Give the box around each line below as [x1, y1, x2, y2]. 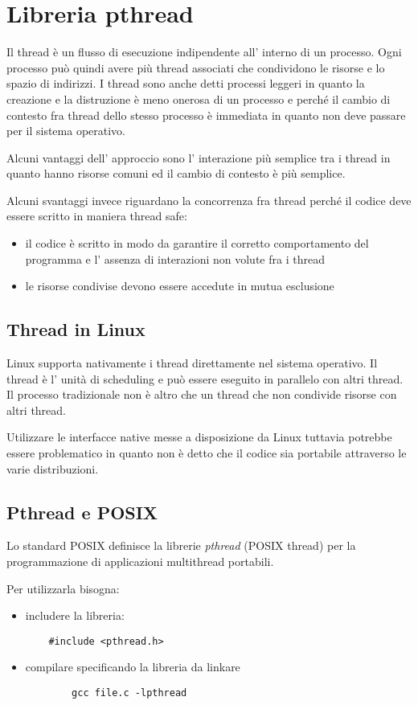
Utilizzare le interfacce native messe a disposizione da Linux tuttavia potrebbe [6, 428, 392, 445]
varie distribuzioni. [6, 460, 99, 477]
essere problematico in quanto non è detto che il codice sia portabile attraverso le [6, 445, 407, 461]
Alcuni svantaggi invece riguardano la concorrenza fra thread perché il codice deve [6, 191, 412, 208]
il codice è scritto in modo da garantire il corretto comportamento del [25, 235, 369, 252]
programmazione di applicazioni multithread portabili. [6, 553, 274, 569]
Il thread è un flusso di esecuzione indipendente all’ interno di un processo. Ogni [6, 43, 402, 60]
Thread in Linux [6, 317, 145, 342]
